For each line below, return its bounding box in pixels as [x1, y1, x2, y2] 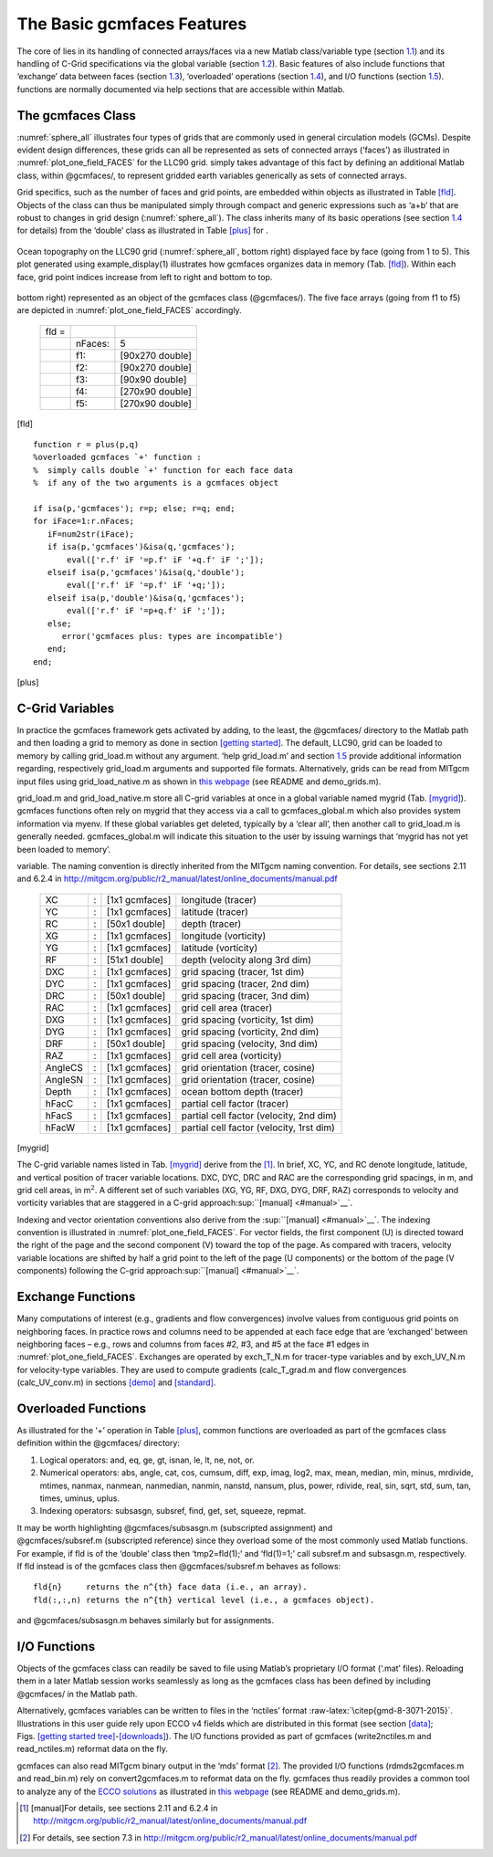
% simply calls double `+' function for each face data [33, 465, 294, 475]
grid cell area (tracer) [181, 1001, 273, 1013]
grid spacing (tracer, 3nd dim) [181, 989, 310, 1002]
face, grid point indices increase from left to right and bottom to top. [16, 271, 273, 282]
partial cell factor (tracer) [181, 1096, 289, 1109]
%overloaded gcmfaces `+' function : [33, 452, 203, 463]
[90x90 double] [120, 372, 187, 385]
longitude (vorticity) [181, 929, 267, 942]
